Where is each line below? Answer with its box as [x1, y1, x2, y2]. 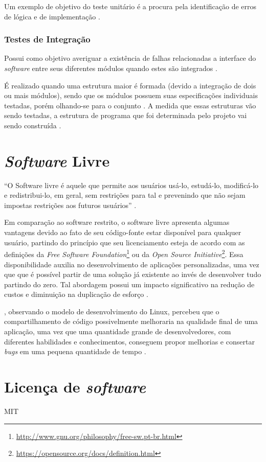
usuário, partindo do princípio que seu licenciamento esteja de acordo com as [4, 237, 245, 247]
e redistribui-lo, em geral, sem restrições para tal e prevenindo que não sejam [4, 190, 246, 200]
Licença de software [4, 376, 146, 398]
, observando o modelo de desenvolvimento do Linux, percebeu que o [4, 306, 219, 316]
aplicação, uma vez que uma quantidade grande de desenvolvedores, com [4, 326, 231, 337]
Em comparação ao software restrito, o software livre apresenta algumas [4, 217, 230, 227]
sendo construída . [4, 120, 61, 130]
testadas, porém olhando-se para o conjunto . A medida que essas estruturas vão [4, 100, 256, 110]
